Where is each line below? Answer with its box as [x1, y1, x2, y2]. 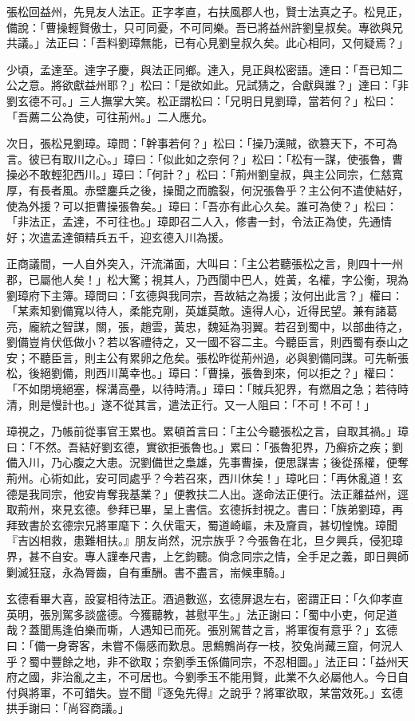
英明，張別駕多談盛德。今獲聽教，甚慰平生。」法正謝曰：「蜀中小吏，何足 [6, 605, 386, 622]
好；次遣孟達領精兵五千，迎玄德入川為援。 [6, 228, 230, 245]
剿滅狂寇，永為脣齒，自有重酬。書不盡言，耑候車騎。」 [6, 563, 291, 580]
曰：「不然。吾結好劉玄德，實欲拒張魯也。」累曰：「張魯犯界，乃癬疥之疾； [6, 438, 392, 455]
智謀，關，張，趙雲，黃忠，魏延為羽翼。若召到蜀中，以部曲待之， [61, 317, 409, 334]
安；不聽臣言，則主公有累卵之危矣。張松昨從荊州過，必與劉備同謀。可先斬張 [6, 349, 409, 365]
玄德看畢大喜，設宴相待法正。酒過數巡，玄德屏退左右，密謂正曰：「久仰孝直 [6, 590, 403, 607]
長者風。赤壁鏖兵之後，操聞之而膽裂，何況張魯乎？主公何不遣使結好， [39, 181, 409, 198]
